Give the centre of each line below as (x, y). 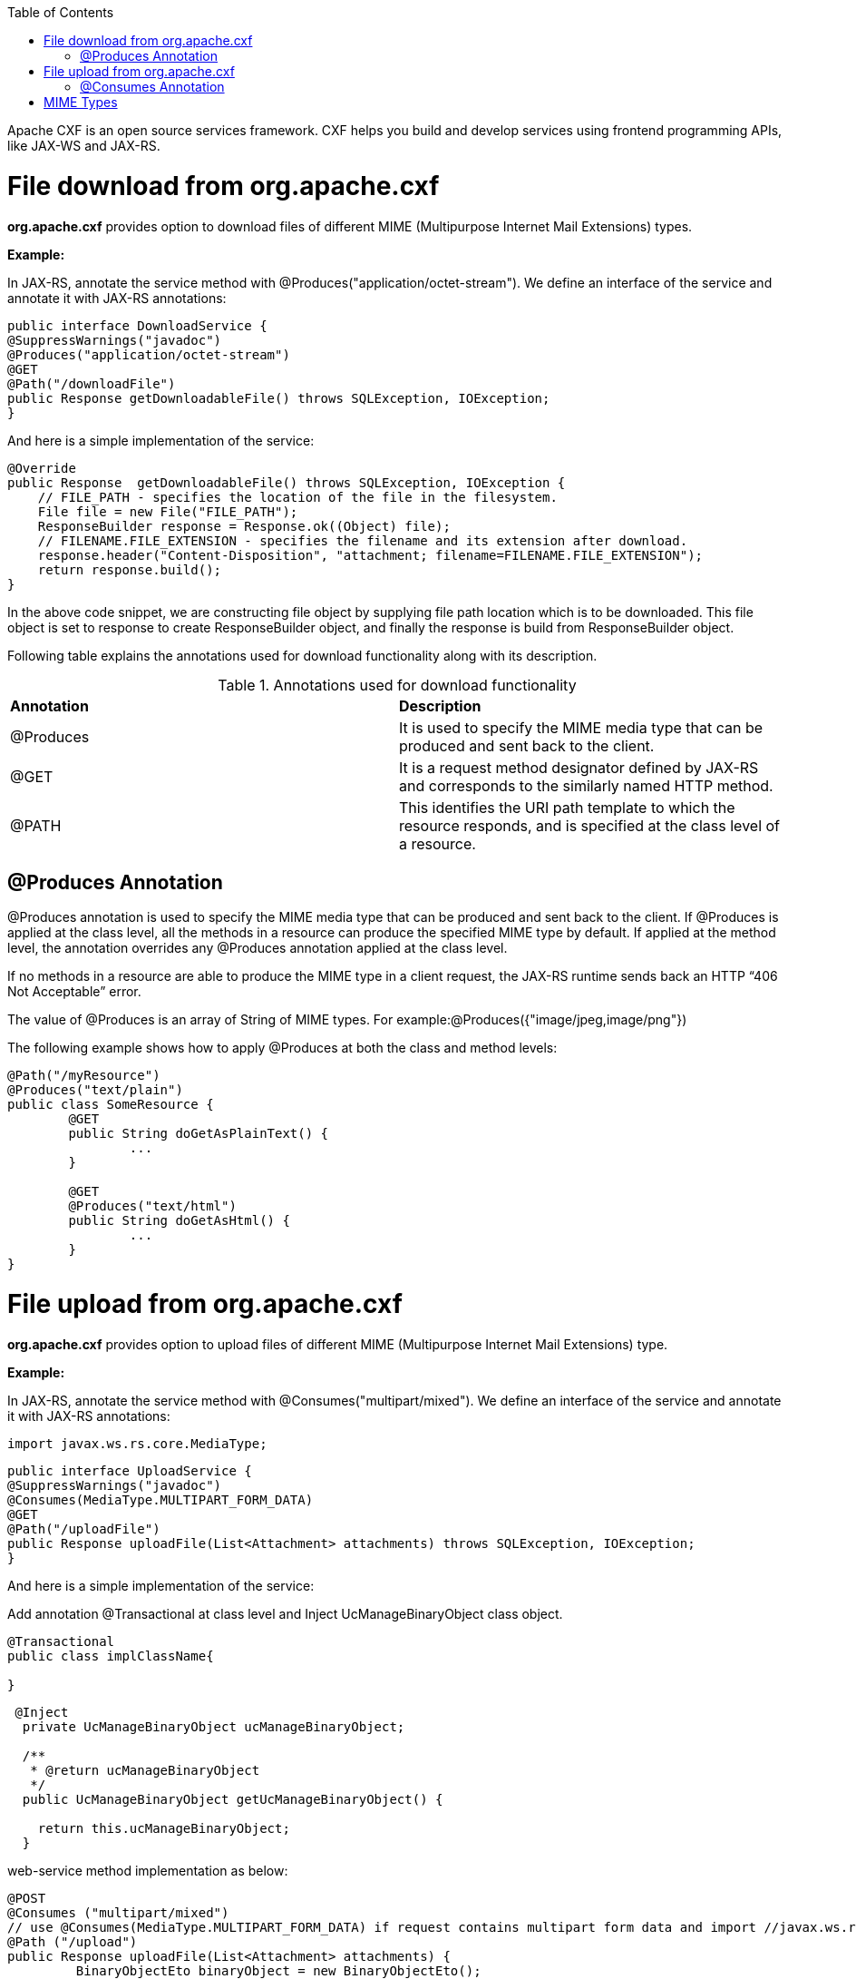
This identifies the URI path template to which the (567, 807)
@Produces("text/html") (152, 1206)
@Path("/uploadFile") (84, 1528)
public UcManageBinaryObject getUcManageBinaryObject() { (233, 1799)
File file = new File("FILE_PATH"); (168, 511)
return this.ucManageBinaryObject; (164, 1828)
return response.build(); (130, 569)
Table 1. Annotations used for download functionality (397, 685)
